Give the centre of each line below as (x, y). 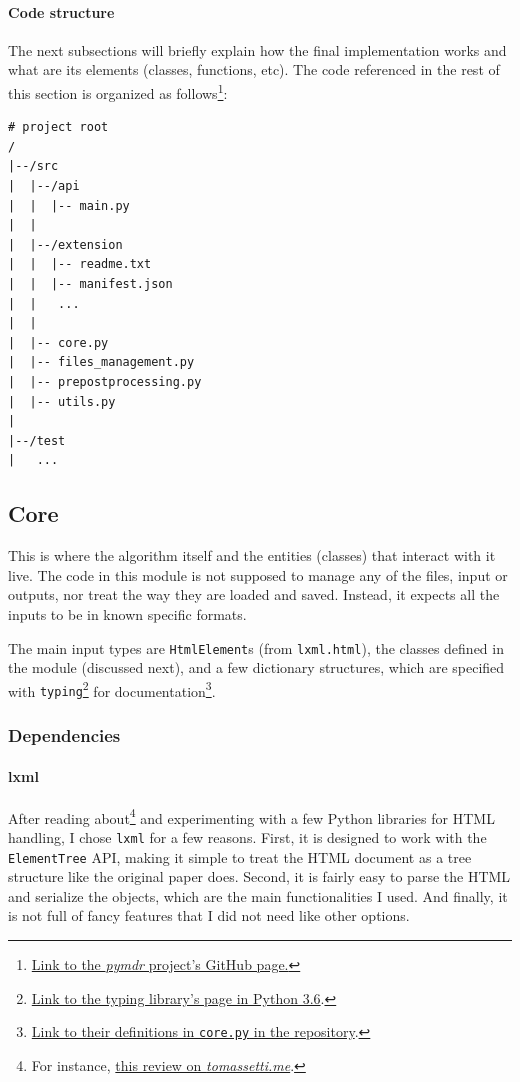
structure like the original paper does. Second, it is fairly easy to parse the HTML (259, 876)
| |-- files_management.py (101, 362)
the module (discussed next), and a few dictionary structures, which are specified (256, 667)
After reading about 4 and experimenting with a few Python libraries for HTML (251, 816)
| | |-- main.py (69, 205)
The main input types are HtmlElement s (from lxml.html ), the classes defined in (256, 647)
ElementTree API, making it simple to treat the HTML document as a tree (240, 856)
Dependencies (64, 734)
